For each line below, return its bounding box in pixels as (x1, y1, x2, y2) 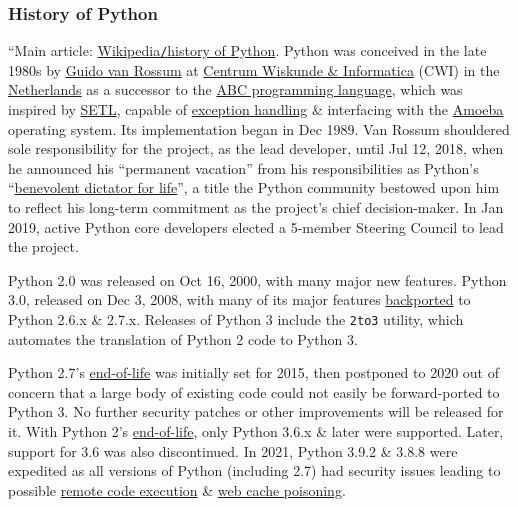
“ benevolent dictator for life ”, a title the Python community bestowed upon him (8, 177, 500, 198)
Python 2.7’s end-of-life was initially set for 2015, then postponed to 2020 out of (8, 362, 499, 383)
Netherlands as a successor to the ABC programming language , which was (8, 79, 463, 100)
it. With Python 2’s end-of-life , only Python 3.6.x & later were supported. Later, (8, 421, 504, 442)
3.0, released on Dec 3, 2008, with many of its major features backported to (8, 289, 471, 310)
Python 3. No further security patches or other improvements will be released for (8, 401, 504, 422)
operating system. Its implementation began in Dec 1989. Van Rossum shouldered (8, 118, 510, 139)
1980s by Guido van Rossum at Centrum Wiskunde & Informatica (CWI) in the (8, 59, 500, 80)
